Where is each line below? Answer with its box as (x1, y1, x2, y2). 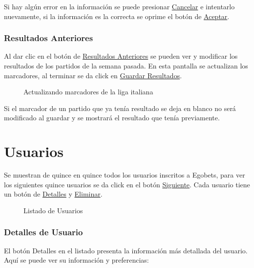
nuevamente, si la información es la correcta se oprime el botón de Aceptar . (4, 11, 230, 21)
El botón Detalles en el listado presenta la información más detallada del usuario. (4, 245, 248, 255)
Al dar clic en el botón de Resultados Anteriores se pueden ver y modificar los (4, 51, 238, 61)
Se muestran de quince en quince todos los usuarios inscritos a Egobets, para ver (4, 170, 245, 180)
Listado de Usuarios (23, 205, 83, 215)
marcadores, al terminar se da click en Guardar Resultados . (4, 70, 182, 80)
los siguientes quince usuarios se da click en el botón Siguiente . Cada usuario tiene (4, 179, 250, 189)
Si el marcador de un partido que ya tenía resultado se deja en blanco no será (4, 103, 236, 113)
